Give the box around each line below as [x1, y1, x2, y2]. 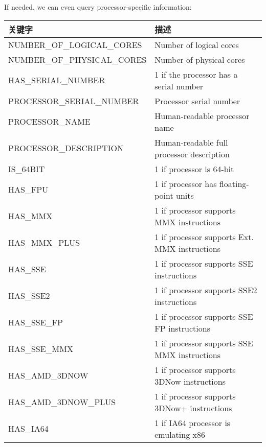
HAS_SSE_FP [8, 316, 63, 328]
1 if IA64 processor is [154, 416, 231, 429]
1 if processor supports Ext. [154, 230, 254, 243]
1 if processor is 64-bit [154, 162, 234, 175]
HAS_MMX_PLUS [8, 237, 80, 249]
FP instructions [154, 322, 210, 334]
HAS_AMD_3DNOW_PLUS [8, 396, 116, 408]
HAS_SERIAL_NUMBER [8, 74, 105, 86]
